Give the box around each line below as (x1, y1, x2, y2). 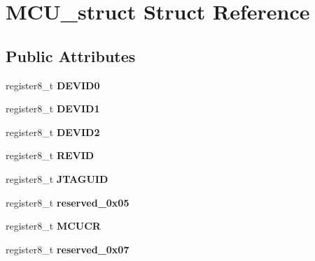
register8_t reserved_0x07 (6, 241, 129, 256)
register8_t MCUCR (6, 218, 101, 233)
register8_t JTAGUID (6, 171, 108, 186)
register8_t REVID (6, 148, 94, 163)
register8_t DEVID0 (6, 77, 100, 92)
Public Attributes (6, 45, 136, 66)
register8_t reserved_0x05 (6, 195, 129, 209)
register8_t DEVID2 (6, 124, 100, 139)
